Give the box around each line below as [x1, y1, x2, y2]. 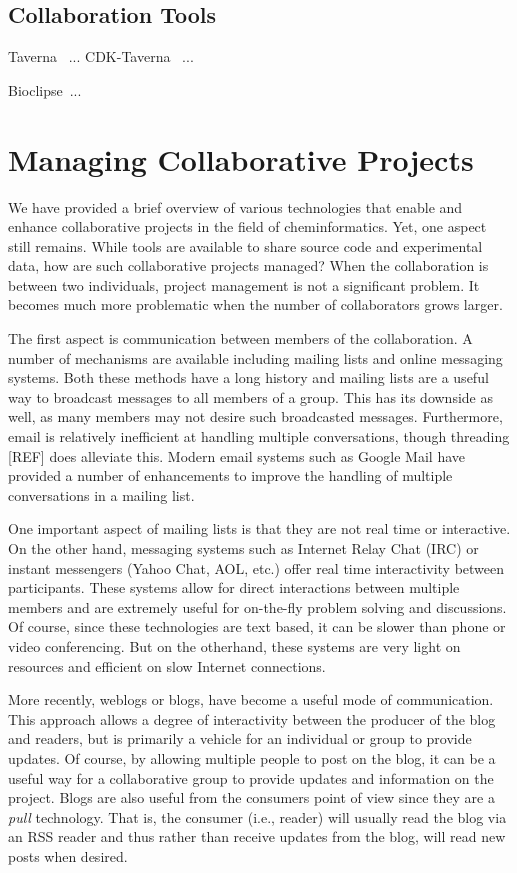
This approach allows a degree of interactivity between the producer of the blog [8, 708, 496, 729]
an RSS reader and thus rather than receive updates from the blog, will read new [8, 826, 506, 847]
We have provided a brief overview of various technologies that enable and [8, 196, 463, 217]
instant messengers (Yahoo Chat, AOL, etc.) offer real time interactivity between [8, 557, 505, 578]
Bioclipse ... [8, 79, 82, 100]
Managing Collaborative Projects [8, 138, 474, 179]
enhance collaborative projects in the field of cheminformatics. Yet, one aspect [8, 216, 487, 237]
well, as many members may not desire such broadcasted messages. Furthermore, [8, 406, 503, 427]
